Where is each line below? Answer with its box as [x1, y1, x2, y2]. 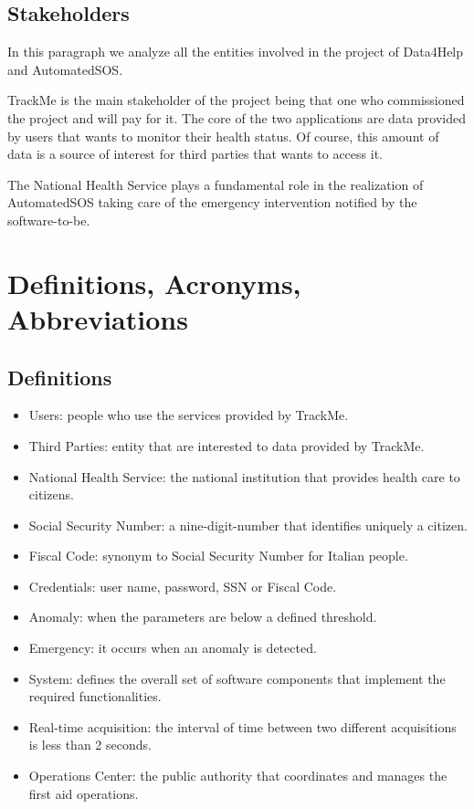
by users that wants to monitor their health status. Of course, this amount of [7, 126, 439, 145]
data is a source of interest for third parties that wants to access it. [7, 144, 383, 163]
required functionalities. [28, 687, 162, 706]
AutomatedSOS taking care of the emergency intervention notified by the [7, 193, 417, 212]
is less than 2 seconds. [28, 735, 152, 754]
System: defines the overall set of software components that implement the [28, 668, 446, 688]
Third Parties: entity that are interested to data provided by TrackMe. [28, 436, 425, 455]
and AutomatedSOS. [7, 59, 123, 79]
